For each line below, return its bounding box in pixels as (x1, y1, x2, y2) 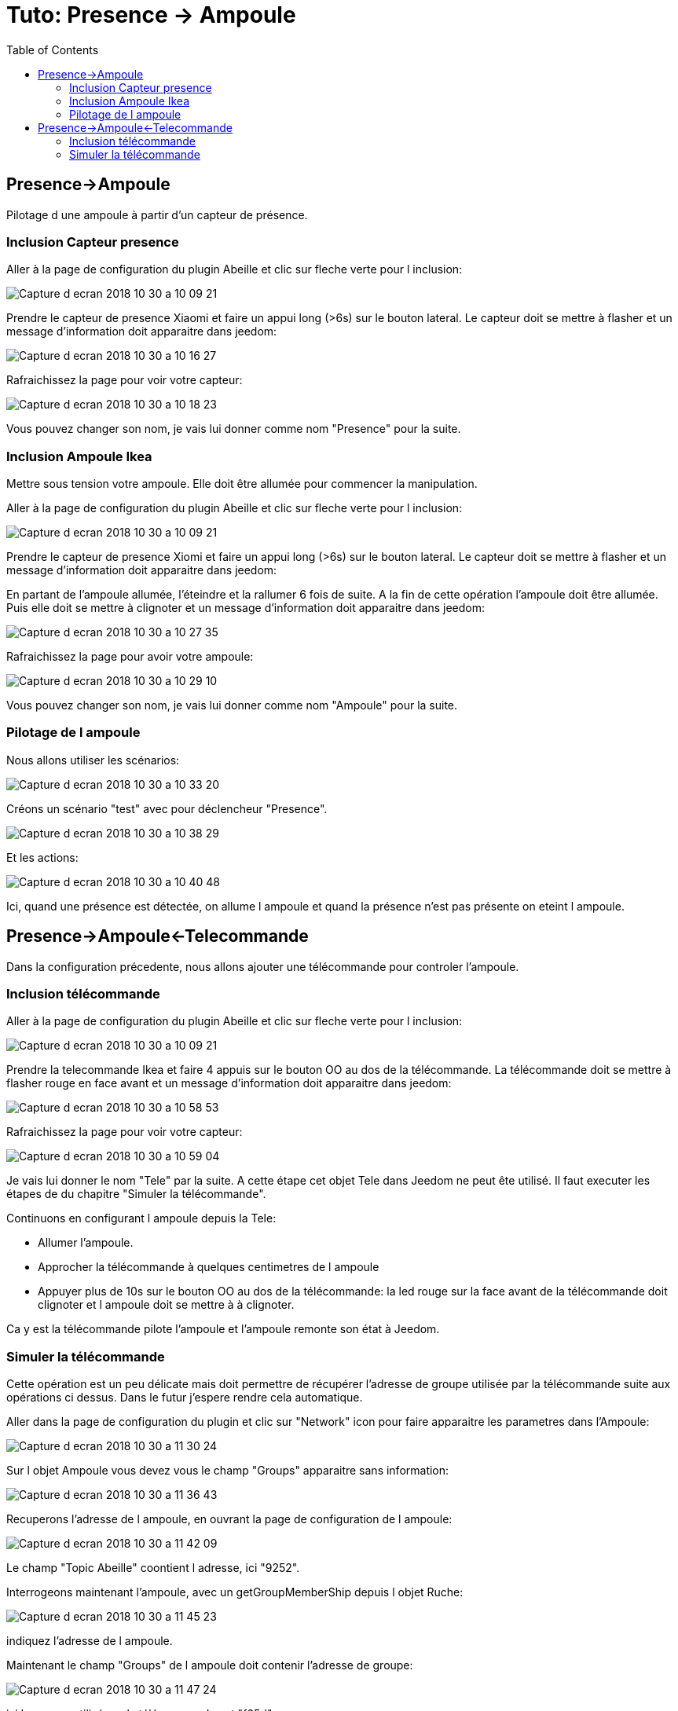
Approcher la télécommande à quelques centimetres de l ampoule (38, 1260, 379, 1274)
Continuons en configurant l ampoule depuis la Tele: (6, 1211, 277, 1226)
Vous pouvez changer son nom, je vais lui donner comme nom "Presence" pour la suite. (6, 422, 461, 436)
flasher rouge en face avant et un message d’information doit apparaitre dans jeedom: (6, 1076, 452, 1090)
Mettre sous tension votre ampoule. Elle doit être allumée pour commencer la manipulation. (6, 477, 478, 491)
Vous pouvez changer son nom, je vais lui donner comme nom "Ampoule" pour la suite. (6, 698, 458, 713)
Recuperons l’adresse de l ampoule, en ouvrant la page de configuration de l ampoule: (6, 1512, 453, 1526)
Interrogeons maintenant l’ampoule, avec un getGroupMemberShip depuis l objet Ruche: (6, 1585, 464, 1599)
